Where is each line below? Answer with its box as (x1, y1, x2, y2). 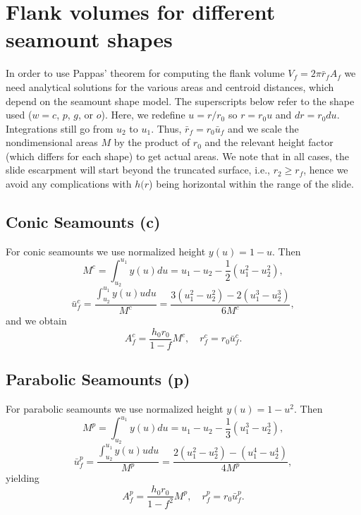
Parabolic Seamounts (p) (6, 368, 190, 390)
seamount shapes (6, 25, 173, 54)
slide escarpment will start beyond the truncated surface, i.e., (6, 162, 270, 177)
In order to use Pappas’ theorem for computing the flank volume (6, 66, 285, 80)
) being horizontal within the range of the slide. (149, 176, 354, 191)
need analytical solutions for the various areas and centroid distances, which (6, 79, 334, 94)
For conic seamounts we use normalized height (6, 243, 206, 258)
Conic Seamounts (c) (6, 211, 161, 233)
